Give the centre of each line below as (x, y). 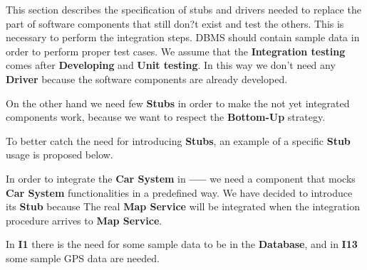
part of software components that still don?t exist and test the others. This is (175, 23)
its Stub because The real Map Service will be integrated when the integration (183, 206)
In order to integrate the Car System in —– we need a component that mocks (181, 178)
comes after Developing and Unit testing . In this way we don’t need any (171, 65)
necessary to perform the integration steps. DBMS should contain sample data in (183, 37)
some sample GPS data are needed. (83, 258)
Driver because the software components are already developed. (147, 79)
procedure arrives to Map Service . (84, 220)
